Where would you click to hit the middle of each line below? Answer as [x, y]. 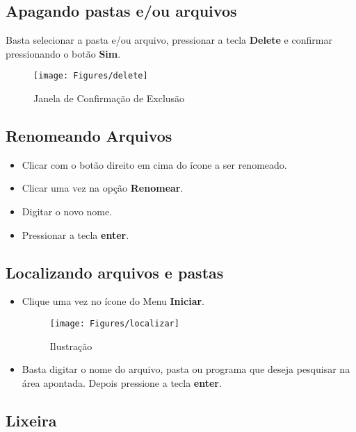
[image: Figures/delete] [91, 76]
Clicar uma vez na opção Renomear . [103, 188]
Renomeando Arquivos [89, 136]
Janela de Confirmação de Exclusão [109, 98]
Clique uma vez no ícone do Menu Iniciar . [113, 301]
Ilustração [71, 346]
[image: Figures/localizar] [114, 324]
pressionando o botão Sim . [63, 53]
